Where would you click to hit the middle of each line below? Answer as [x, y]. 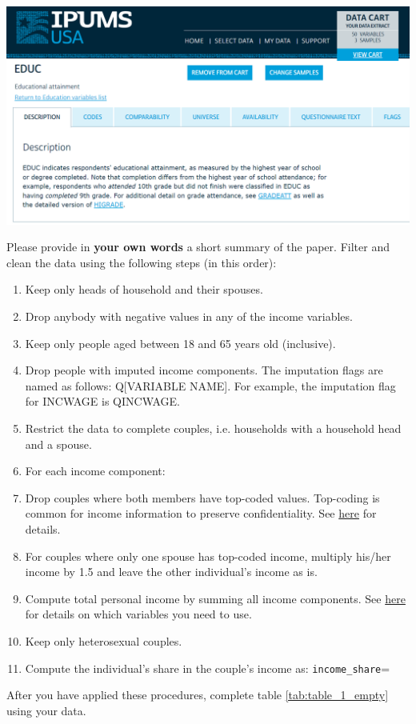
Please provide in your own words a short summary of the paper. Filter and [198, 247]
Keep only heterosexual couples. [104, 640]
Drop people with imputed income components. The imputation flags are [204, 370]
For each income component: [95, 471]
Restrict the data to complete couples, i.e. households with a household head [213, 428]
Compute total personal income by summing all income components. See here [215, 598]
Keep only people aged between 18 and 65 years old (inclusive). [180, 343]
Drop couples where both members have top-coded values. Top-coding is [202, 497]
